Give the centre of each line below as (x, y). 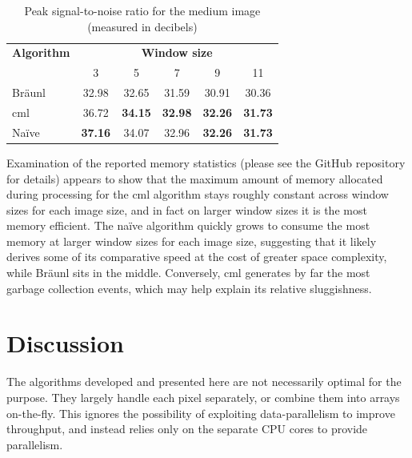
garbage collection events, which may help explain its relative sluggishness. (189, 288)
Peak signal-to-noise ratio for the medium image (142, 10)
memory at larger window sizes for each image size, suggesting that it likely (192, 241)
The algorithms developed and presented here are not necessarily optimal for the (204, 382)
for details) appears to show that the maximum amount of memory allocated (195, 178)
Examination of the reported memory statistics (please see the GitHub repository (206, 162)
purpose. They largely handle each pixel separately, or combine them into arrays (203, 397)
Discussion (65, 343)
